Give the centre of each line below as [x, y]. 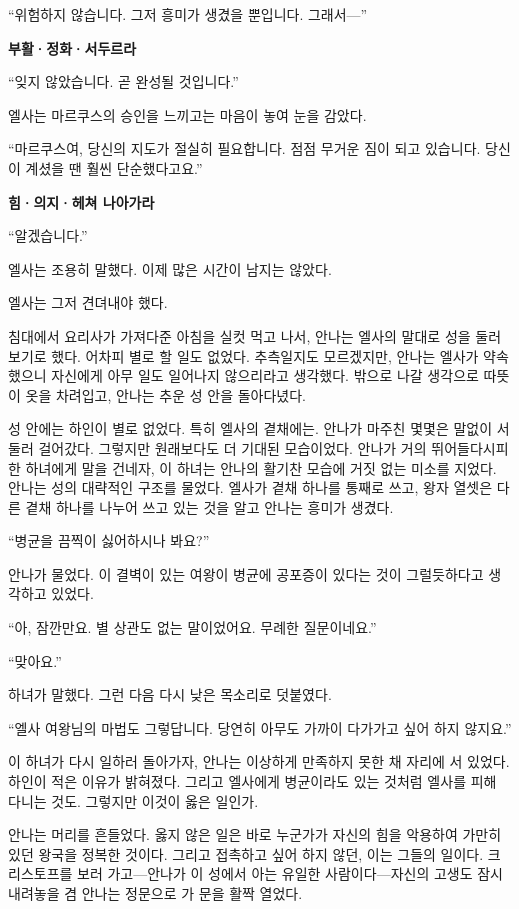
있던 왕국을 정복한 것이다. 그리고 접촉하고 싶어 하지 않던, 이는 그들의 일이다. [246, 853]
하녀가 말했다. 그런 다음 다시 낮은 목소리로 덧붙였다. [170, 694]
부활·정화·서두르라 [72, 47]
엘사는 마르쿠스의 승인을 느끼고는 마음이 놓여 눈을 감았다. [187, 114]
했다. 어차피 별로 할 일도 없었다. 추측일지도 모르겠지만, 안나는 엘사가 [265, 355]
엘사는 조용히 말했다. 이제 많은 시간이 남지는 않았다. [170, 268]
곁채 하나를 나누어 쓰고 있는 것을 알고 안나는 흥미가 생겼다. [209, 506]
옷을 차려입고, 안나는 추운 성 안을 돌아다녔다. [166, 394]
